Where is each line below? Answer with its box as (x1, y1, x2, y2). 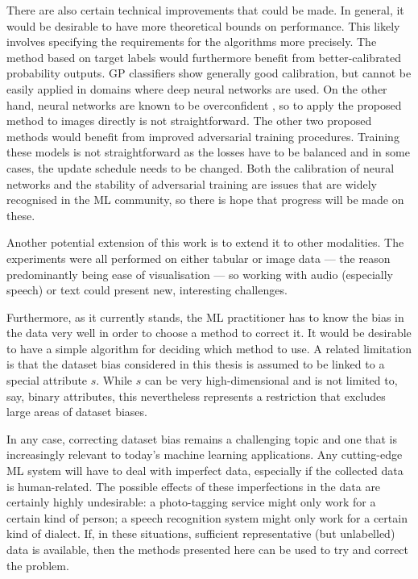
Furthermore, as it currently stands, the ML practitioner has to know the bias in (6, 308, 404, 325)
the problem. (6, 556, 69, 573)
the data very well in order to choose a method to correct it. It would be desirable (6, 324, 412, 341)
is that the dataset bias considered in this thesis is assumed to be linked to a (6, 356, 385, 373)
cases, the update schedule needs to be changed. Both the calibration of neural (6, 159, 395, 176)
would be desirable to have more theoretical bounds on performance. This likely (6, 17, 400, 34)
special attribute (6, 372, 88, 389)
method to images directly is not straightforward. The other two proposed (6, 112, 372, 129)
